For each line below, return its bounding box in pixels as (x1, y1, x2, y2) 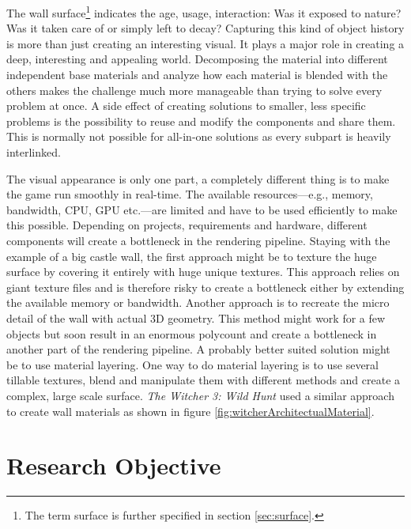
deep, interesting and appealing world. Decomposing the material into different (6, 51, 388, 67)
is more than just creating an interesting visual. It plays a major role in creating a (6, 35, 405, 51)
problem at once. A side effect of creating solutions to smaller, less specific (6, 97, 366, 114)
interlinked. (6, 144, 61, 160)
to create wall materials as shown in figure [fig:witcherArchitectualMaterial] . (6, 402, 375, 419)
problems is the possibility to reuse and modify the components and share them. (6, 112, 396, 129)
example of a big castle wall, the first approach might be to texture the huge (6, 247, 377, 264)
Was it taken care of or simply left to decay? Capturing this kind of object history (6, 20, 405, 36)
